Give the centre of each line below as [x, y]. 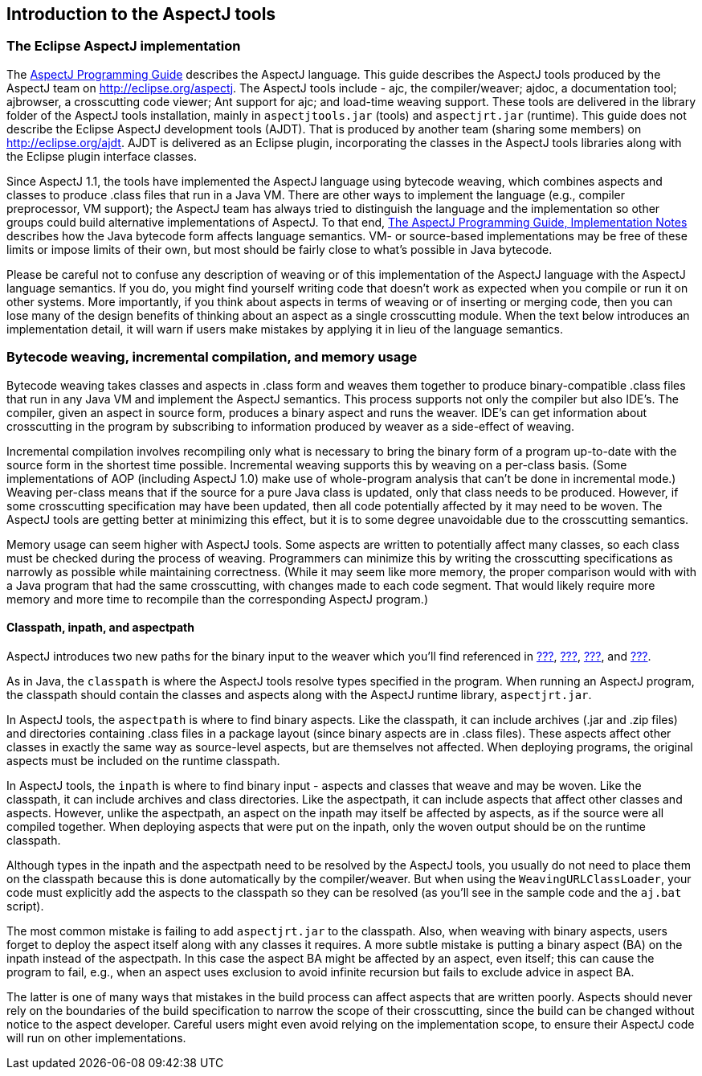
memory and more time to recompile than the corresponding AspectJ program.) [218, 599]
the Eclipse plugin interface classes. [102, 156]
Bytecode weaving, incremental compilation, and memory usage [212, 357]
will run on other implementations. [96, 1037]
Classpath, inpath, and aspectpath [100, 628]
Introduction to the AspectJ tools [141, 14]
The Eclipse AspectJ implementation [124, 46]
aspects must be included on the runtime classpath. [143, 760]
